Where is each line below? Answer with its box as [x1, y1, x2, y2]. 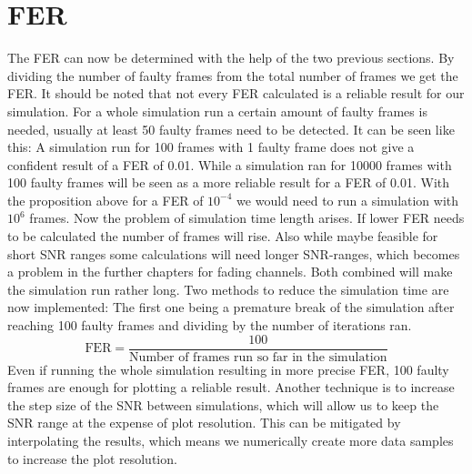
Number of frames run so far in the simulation [129, 350, 387, 364]
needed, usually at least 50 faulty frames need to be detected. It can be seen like [7, 119, 455, 138]
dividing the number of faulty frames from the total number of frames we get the [7, 66, 458, 85]
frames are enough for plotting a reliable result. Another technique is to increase [7, 378, 455, 397]
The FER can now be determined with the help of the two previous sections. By [7, 48, 455, 67]
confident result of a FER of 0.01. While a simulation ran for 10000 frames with [7, 155, 452, 174]
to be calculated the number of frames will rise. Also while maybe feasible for [7, 227, 438, 246]
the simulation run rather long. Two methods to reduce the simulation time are [7, 279, 449, 298]
